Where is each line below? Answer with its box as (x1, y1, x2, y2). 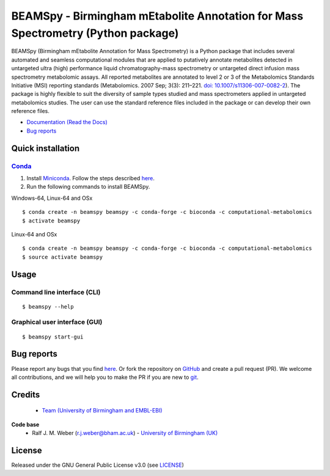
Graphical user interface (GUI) (11, 318, 103, 326)
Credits (11, 389, 40, 400)
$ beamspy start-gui (22, 333, 84, 340)
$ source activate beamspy (22, 254, 103, 260)
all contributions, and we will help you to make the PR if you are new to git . (11, 373, 199, 381)
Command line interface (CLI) (11, 288, 101, 296)
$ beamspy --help (22, 303, 74, 310)
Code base (11, 420, 40, 428)
